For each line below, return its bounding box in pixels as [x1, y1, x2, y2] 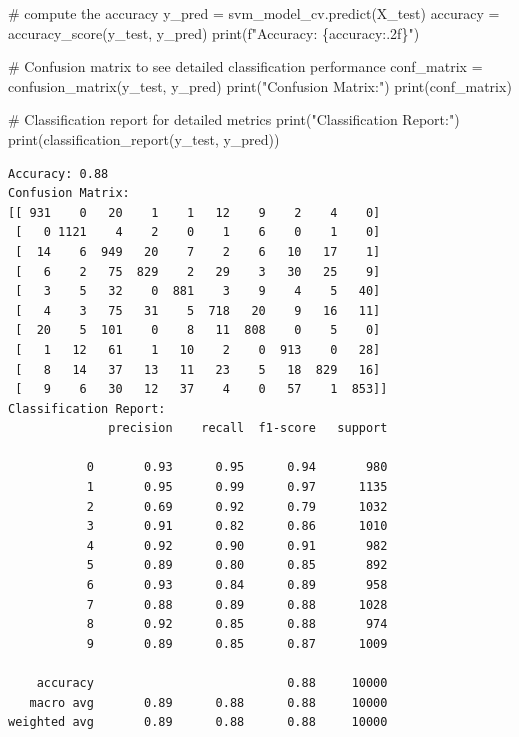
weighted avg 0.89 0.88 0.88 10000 [8, 715, 388, 730]
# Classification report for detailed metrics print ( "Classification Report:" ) [8, 109, 460, 130]
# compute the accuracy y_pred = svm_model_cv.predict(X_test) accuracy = [8, 3, 500, 23]
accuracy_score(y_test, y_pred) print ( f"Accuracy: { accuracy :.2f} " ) [8, 22, 420, 43]
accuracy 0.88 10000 [36, 676, 388, 690]
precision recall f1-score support [108, 421, 388, 436]
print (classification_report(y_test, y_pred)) [8, 128, 280, 149]
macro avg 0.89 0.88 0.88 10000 [29, 695, 388, 710]
